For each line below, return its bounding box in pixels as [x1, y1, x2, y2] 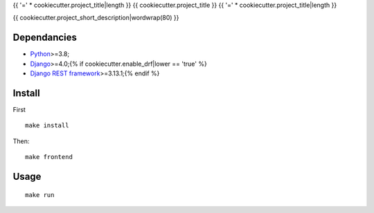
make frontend [25, 153, 73, 161]
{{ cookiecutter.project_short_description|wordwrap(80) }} [12, 14, 179, 22]
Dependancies [12, 32, 78, 44]
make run [25, 191, 55, 198]
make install [25, 122, 69, 129]
